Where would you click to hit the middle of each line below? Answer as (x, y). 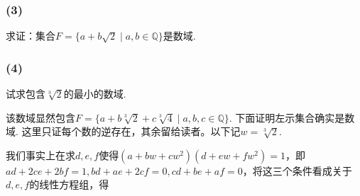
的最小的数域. (95, 94)
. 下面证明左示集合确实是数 (292, 117)
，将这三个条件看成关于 (297, 170)
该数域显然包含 (40, 117)
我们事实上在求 (40, 155)
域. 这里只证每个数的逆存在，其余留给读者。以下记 (123, 131)
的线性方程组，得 (69, 184)
